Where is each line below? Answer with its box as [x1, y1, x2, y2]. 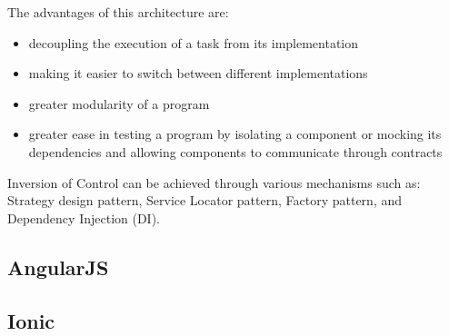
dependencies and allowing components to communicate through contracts [28, 142, 443, 161]
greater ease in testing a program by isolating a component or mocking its [28, 124, 442, 143]
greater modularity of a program [28, 94, 210, 113]
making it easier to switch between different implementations [28, 64, 368, 83]
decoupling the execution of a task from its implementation [28, 33, 359, 52]
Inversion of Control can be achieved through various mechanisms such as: [7, 173, 421, 192]
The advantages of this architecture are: [7, 3, 229, 21]
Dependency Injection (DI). [7, 208, 161, 227]
